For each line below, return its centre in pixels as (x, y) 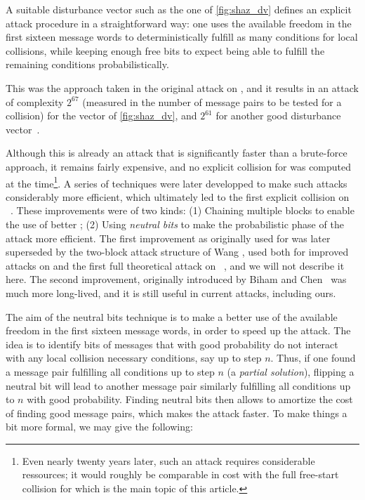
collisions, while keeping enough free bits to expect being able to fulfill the (165, 50)
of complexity (35, 101)
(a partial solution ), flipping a (291, 371)
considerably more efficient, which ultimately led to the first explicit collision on (178, 196)
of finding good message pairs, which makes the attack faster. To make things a (177, 413)
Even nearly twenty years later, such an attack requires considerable (168, 460)
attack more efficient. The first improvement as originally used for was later (168, 238)
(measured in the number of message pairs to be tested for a (212, 101)
